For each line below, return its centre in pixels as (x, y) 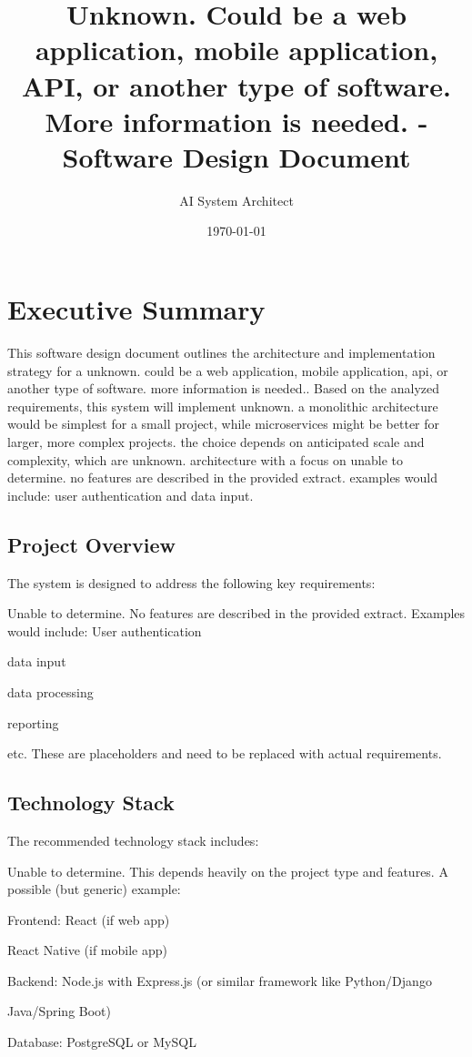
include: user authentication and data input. (131, 495)
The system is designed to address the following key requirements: (191, 582)
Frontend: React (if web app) (89, 919)
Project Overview (92, 544)
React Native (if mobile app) (87, 950)
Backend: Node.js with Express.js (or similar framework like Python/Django (220, 980)
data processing (50, 691)
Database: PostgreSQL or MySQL (102, 1042)
